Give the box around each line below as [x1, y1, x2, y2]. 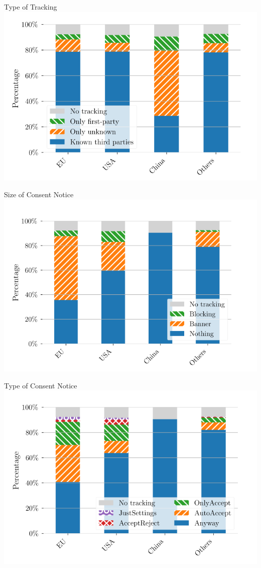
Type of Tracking [4, 2, 57, 12]
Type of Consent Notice [4, 380, 77, 390]
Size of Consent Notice [4, 189, 74, 200]
